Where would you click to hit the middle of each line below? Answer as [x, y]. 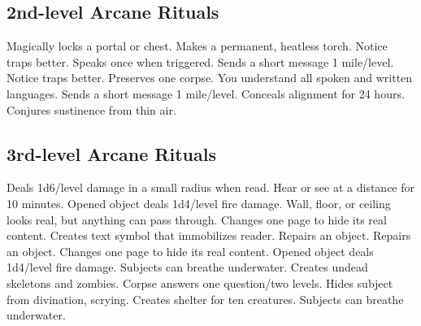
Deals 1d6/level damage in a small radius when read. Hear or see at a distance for [210, 187]
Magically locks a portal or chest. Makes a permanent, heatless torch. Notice [197, 46]
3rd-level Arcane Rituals [111, 153]
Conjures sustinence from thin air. [91, 109]
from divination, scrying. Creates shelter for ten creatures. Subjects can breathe [205, 299]
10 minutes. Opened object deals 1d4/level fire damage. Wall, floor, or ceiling [199, 203]
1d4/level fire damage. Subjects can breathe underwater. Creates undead [187, 267]
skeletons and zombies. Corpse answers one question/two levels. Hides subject [200, 283]
